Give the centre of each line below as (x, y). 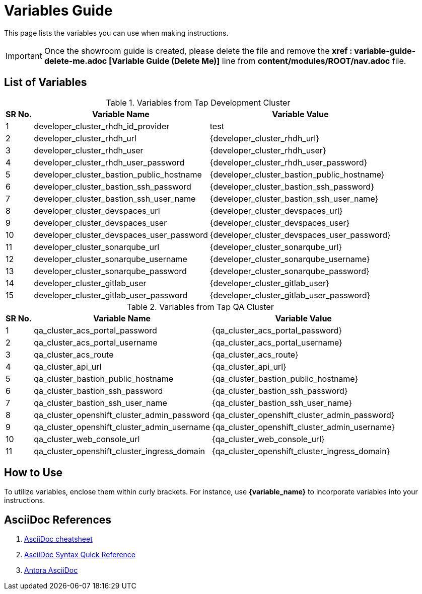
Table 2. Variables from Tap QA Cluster (200, 307)
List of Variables (46, 82)
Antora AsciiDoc (51, 570)
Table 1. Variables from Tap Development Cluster (198, 102)
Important (24, 56)
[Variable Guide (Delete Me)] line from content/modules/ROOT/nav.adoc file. (258, 61)
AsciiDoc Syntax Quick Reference (80, 555)
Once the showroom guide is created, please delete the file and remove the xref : (198, 51)
